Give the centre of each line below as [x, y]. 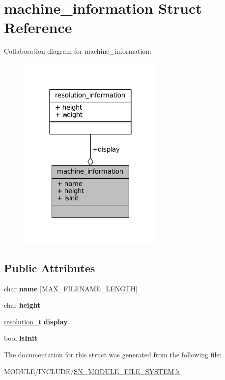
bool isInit [21, 338]
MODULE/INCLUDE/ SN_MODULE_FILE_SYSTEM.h [92, 371]
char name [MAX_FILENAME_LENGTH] [71, 288]
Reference [38, 27]
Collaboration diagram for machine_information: [78, 51]
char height [22, 305]
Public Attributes [50, 268]
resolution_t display [36, 321]
